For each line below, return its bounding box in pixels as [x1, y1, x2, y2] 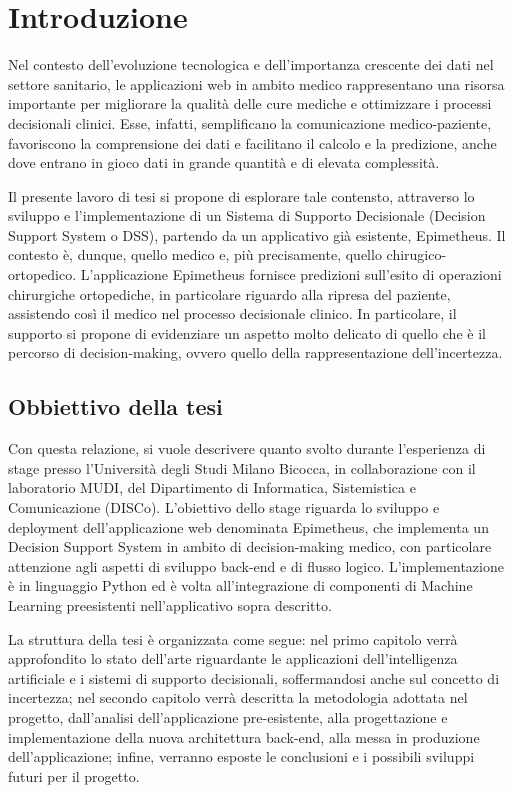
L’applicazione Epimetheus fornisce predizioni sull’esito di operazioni [80, 264, 502, 285]
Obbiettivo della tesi [8, 391, 223, 422]
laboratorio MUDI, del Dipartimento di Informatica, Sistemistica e [8, 477, 416, 498]
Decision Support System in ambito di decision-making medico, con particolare [8, 536, 492, 557]
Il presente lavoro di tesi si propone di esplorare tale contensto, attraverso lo [8, 185, 475, 206]
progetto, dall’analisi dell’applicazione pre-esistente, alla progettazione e [8, 706, 448, 727]
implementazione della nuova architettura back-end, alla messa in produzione [8, 726, 480, 747]
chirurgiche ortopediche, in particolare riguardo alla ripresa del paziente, [8, 283, 451, 304]
